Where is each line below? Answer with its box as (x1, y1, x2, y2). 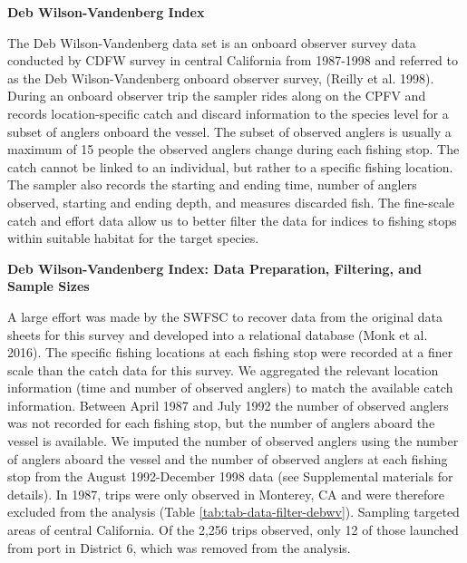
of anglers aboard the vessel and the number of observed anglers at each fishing (7, 449, 448, 468)
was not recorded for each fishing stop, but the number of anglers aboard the (7, 413, 435, 432)
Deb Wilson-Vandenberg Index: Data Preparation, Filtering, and (7, 258, 423, 277)
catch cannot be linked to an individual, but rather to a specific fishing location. (7, 157, 453, 176)
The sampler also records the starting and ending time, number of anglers (7, 175, 417, 194)
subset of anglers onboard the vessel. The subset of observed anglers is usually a (7, 121, 452, 141)
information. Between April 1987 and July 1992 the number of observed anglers (7, 395, 449, 414)
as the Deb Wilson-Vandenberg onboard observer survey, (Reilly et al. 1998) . (7, 68, 434, 87)
